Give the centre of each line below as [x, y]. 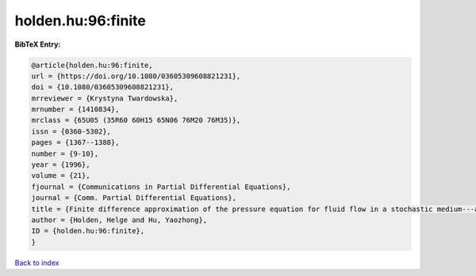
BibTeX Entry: [38, 44]
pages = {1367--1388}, [75, 143]
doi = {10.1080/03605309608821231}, [103, 87]
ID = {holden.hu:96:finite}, [88, 231]
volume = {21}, [61, 176]
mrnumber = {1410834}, [75, 110]
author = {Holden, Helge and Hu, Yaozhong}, [119, 220]
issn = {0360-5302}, [71, 131]
